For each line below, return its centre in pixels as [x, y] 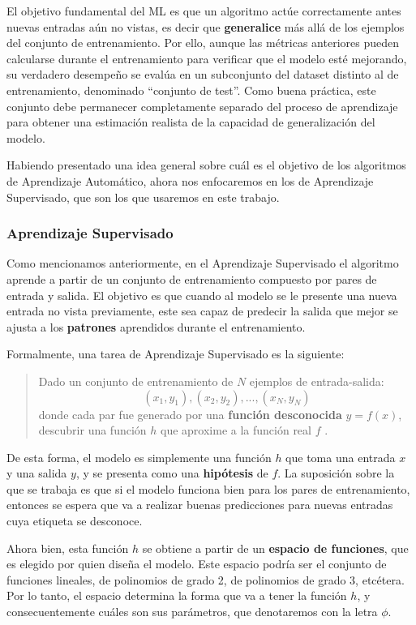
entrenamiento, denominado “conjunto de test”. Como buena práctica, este [191, 90]
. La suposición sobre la [336, 473]
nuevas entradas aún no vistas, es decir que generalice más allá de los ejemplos [206, 26]
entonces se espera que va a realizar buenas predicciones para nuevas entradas [200, 505]
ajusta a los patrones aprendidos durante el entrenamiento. [156, 326]
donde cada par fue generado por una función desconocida [190, 414]
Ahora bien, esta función [68, 548]
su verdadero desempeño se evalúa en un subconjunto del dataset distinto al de [203, 74]
